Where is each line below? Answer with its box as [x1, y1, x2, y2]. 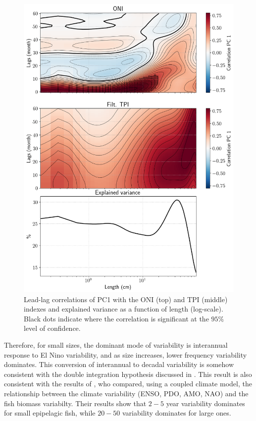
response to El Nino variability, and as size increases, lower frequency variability [4, 349, 247, 360]
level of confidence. [24, 323, 81, 333]
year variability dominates [166, 398, 245, 408]
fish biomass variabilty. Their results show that [4, 398, 147, 408]
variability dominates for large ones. [122, 408, 231, 418]
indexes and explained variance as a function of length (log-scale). [24, 304, 223, 314]
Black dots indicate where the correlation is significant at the [24, 313, 209, 323]
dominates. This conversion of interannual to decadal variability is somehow [4, 359, 234, 369]
